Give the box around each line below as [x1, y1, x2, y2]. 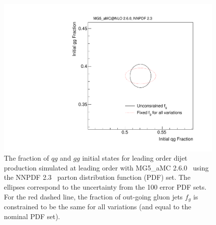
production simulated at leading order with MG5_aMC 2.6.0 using [4, 162, 209, 172]
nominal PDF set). [4, 211, 60, 221]
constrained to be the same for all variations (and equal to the [4, 201, 191, 212]
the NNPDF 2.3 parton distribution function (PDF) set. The [4, 172, 190, 182]
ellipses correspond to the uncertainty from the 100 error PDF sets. [4, 182, 207, 192]
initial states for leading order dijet [82, 153, 188, 163]
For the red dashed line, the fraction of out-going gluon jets [4, 191, 183, 201]
